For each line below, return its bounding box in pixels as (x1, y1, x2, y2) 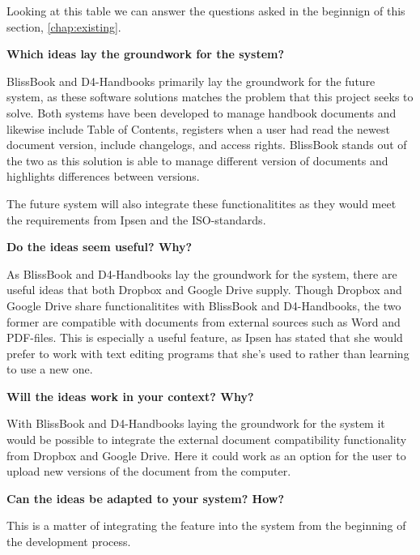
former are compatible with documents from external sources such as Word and (6, 313, 401, 330)
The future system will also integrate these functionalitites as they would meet (6, 194, 397, 211)
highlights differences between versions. (6, 168, 200, 185)
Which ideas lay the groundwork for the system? (6, 45, 285, 62)
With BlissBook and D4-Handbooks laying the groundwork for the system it (6, 415, 385, 432)
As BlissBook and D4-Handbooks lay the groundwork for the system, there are (6, 265, 397, 282)
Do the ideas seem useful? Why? (6, 238, 193, 255)
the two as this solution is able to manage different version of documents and (6, 152, 388, 169)
